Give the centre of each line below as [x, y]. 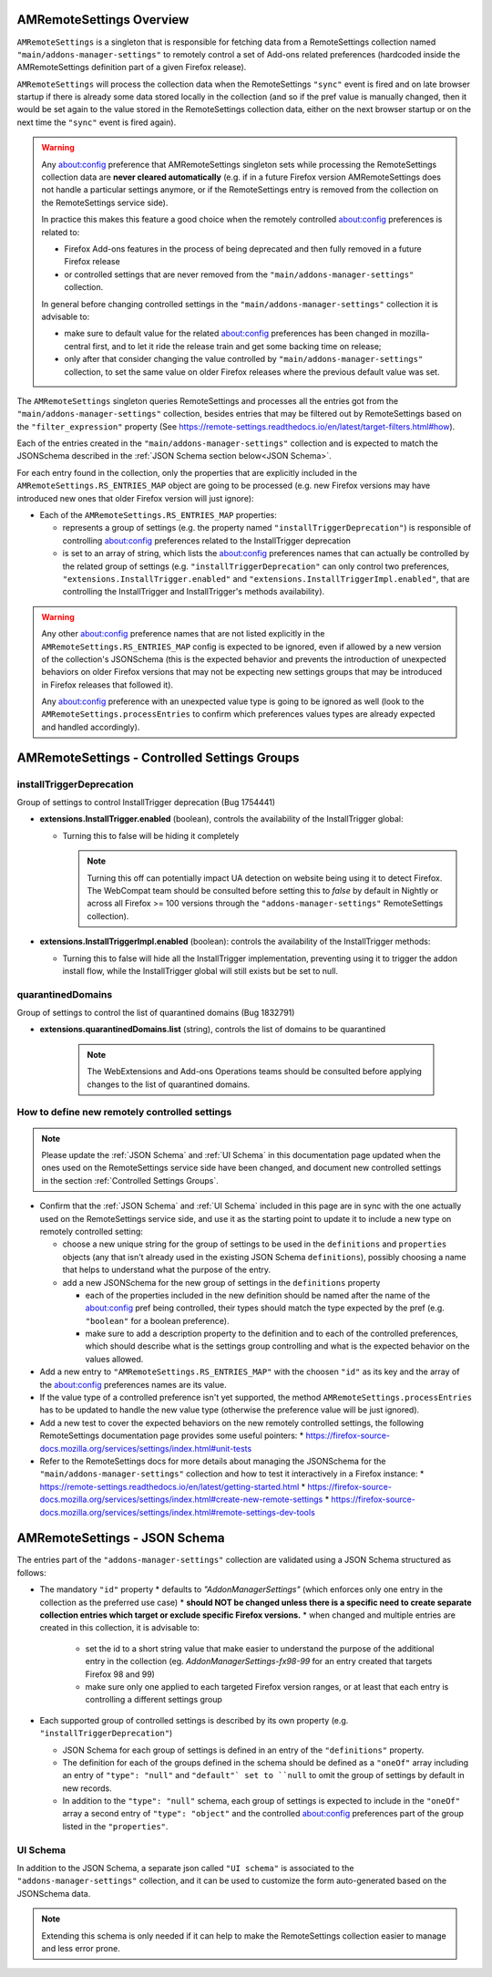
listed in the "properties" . [115, 1826]
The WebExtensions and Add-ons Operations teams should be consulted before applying [255, 1071]
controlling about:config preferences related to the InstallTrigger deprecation [206, 540]
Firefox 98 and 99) [120, 1674]
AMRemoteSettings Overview [103, 20]
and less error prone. [81, 1948]
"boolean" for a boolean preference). [157, 1320]
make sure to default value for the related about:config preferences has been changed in [231, 334]
